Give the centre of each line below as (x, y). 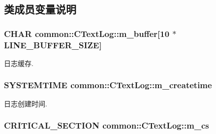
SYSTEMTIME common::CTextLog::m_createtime (108, 85)
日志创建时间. (26, 103)
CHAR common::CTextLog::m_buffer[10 (87, 33)
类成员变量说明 (40, 9)
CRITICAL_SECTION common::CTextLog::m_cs (107, 125)
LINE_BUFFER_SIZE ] (53, 45)
